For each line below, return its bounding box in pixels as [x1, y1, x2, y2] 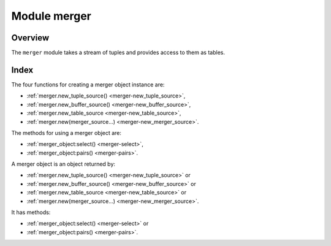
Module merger [11, 9, 91, 23]
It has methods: [11, 209, 51, 216]
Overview [11, 33, 50, 43]
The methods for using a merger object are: [11, 129, 122, 136]
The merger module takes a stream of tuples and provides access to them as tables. [11, 49, 225, 56]
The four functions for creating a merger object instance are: [11, 80, 165, 88]
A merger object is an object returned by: [11, 160, 116, 168]
